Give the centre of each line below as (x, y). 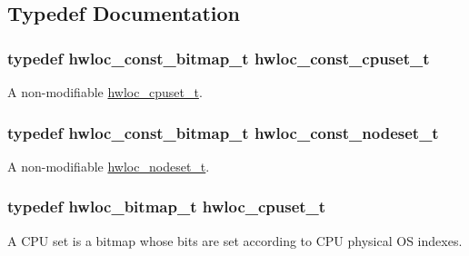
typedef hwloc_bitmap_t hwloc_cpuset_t (167, 207)
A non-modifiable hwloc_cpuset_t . (105, 92)
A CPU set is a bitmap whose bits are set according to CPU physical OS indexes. (235, 240)
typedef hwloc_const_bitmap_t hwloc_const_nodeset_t (223, 132)
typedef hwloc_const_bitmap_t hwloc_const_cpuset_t (219, 58)
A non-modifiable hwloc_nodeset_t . (109, 166)
